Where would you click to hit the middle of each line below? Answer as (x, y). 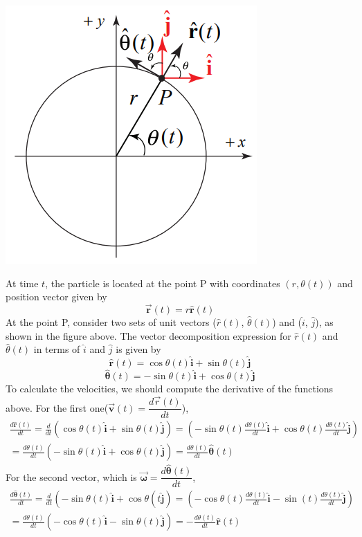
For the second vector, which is (71, 476)
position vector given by (56, 297)
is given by (138, 349)
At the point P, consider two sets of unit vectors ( (111, 322)
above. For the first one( (57, 407)
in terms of (57, 349)
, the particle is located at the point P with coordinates (163, 283)
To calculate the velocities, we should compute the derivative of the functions (170, 389)
